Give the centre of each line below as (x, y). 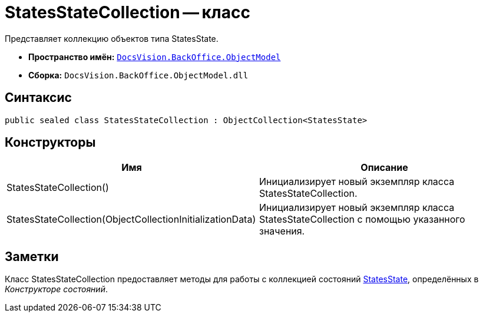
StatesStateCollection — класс (128, 12)
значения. (282, 231)
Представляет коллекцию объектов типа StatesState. (112, 38)
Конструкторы (50, 143)
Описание (384, 168)
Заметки (32, 256)
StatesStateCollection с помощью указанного (362, 219)
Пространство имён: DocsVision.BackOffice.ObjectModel (155, 57)
